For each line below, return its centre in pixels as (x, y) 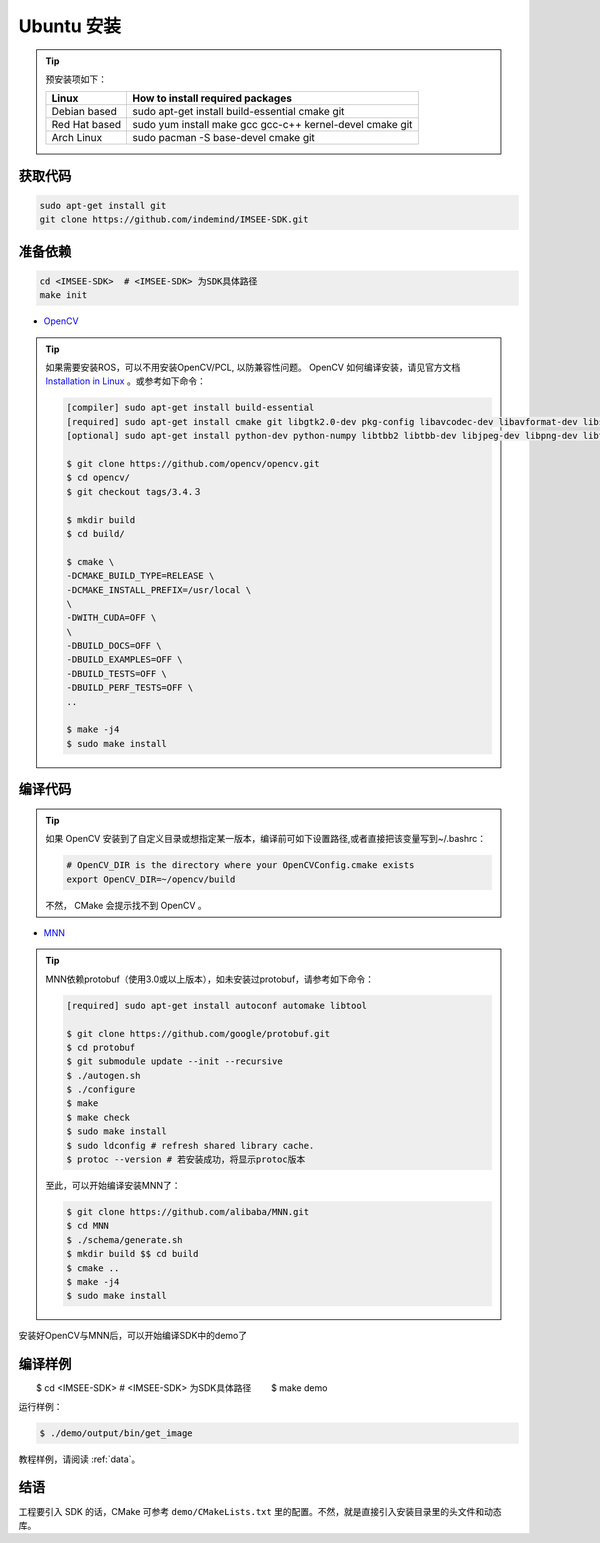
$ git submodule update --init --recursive (175, 1061)
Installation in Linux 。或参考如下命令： (126, 381)
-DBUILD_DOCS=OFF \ (114, 646)
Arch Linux (77, 138)
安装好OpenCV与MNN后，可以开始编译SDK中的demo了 (133, 1336)
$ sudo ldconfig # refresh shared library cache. (190, 1145)
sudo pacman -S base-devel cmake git (223, 138)
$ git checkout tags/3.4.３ (134, 491)
